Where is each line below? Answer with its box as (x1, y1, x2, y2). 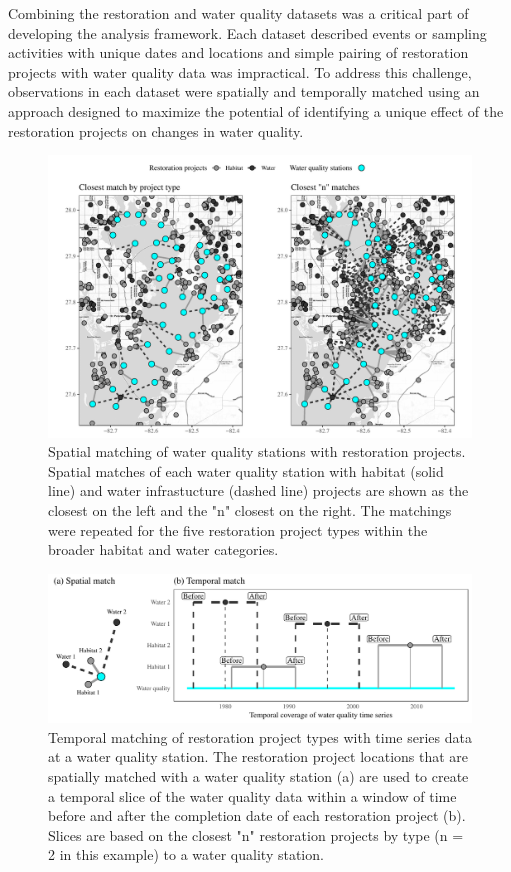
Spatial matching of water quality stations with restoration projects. (48, 441, 466, 462)
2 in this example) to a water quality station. (48, 844, 324, 865)
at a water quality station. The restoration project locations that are (48, 746, 469, 767)
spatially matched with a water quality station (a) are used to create (48, 765, 469, 786)
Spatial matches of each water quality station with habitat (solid (48, 460, 444, 481)
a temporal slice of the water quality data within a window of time (48, 785, 457, 806)
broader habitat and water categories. (48, 539, 279, 560)
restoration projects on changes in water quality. (8, 120, 304, 141)
